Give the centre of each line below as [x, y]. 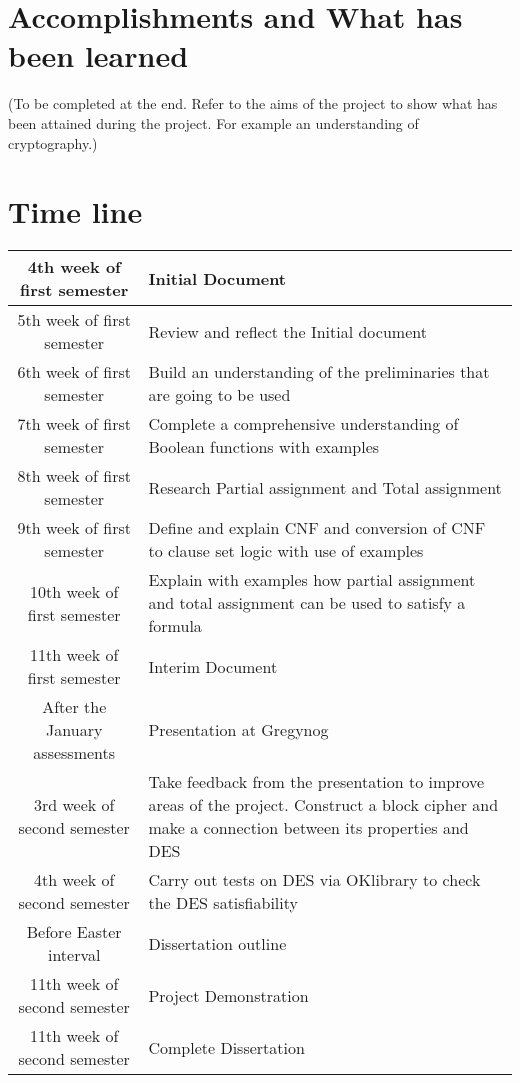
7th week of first [74, 424]
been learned [98, 55]
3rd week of [74, 805]
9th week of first [74, 528]
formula [175, 626]
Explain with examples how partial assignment [312, 580]
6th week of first [74, 372]
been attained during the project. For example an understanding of [213, 122]
